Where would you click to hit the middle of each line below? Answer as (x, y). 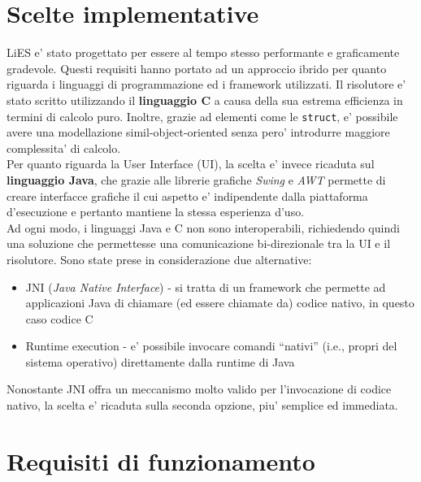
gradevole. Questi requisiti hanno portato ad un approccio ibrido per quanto (197, 68)
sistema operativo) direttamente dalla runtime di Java (160, 361)
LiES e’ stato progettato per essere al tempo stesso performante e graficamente (203, 52)
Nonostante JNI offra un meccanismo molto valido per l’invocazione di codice (199, 389)
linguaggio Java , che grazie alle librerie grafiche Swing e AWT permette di (196, 179)
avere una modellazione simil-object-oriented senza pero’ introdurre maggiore (198, 132)
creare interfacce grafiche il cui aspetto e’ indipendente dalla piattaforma (187, 195)
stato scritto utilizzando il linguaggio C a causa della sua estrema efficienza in (205, 100)
